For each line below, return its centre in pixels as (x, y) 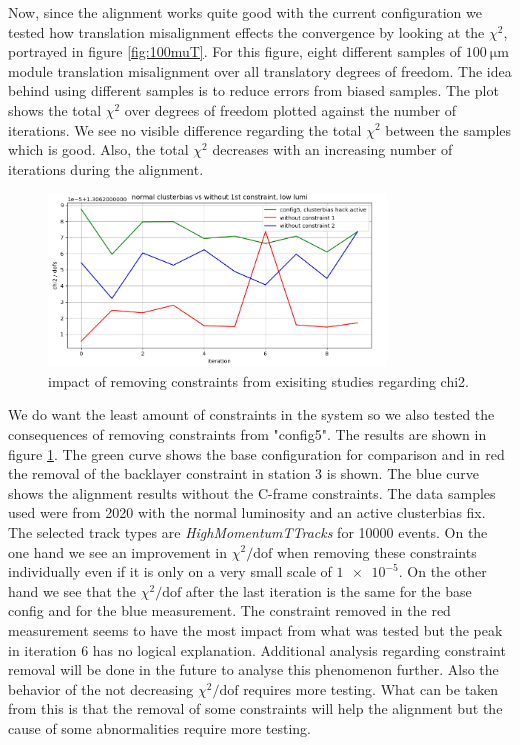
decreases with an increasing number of (332, 149)
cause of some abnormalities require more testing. (159, 727)
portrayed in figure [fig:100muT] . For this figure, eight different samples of (234, 51)
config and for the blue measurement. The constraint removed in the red (229, 610)
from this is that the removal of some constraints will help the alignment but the (255, 708)
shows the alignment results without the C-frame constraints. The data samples (252, 492)
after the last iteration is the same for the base (328, 590)
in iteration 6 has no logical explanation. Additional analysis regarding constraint (257, 649)
